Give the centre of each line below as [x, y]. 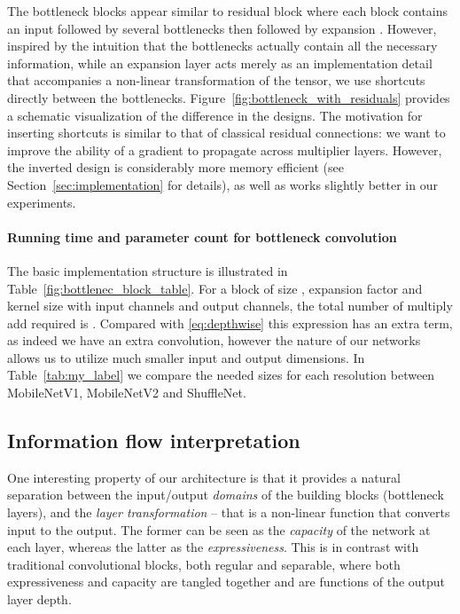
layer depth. [39, 599]
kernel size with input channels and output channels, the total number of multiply [230, 306]
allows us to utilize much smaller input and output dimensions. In [186, 357]
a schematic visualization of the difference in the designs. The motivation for [215, 115]
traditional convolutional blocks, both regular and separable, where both [204, 564]
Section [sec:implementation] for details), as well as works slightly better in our [222, 184]
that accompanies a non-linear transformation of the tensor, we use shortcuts [216, 80]
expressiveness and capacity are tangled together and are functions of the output [226, 582]
